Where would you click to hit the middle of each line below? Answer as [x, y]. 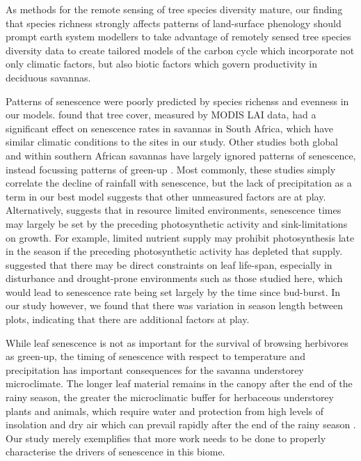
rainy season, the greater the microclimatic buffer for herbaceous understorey [170, 397]
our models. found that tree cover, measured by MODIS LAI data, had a [161, 115]
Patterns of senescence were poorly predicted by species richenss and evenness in [177, 101]
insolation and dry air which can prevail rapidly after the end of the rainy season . [181, 424]
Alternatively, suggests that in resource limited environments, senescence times [174, 210]
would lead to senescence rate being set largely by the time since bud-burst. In [173, 291]
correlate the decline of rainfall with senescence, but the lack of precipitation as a [179, 183]
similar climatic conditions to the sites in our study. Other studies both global [172, 142]
